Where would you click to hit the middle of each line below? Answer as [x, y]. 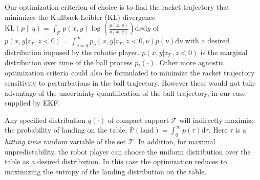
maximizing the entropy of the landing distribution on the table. [106, 171]
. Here [218, 130]
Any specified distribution [45, 120]
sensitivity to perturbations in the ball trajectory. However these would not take [130, 82]
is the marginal [224, 52]
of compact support [139, 120]
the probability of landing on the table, [66, 130]
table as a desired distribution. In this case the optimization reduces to [116, 161]
